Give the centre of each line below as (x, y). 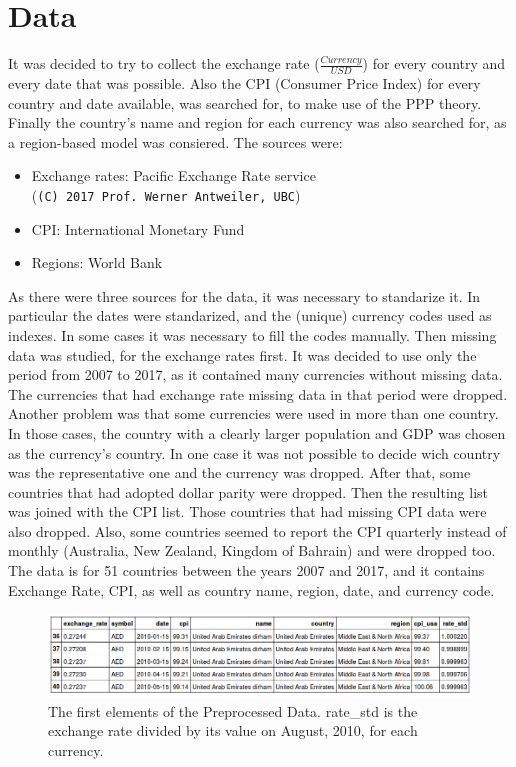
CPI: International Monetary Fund (138, 228)
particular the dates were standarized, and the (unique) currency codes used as (250, 315)
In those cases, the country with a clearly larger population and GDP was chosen (257, 432)
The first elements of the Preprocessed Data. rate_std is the (233, 710)
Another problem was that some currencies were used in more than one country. (253, 413)
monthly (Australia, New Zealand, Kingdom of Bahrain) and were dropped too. (252, 550)
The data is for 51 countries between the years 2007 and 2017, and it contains (246, 570)
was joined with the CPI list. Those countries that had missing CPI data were (247, 511)
